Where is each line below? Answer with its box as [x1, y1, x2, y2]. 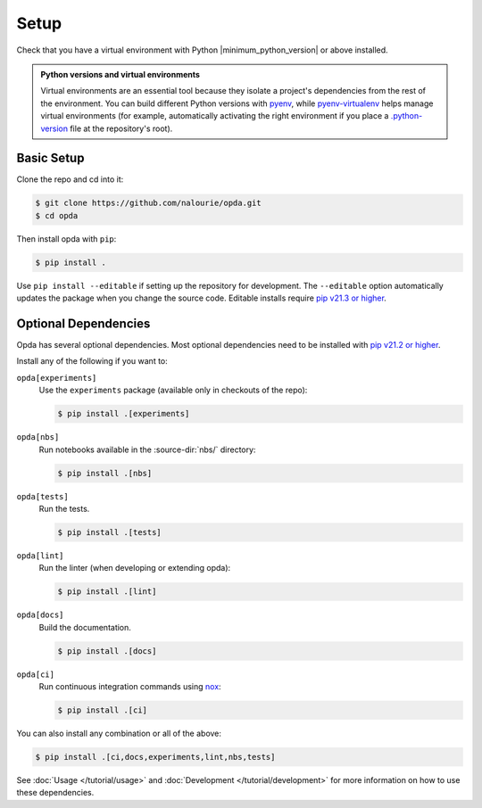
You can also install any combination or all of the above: [16, 728, 222, 738]
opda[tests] [16, 491, 69, 501]
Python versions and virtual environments [40, 69, 201, 79]
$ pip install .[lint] [57, 587, 157, 597]
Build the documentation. [38, 622, 131, 632]
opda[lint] [16, 550, 64, 561]
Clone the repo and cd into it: [16, 174, 124, 185]
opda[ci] [16, 669, 55, 680]
